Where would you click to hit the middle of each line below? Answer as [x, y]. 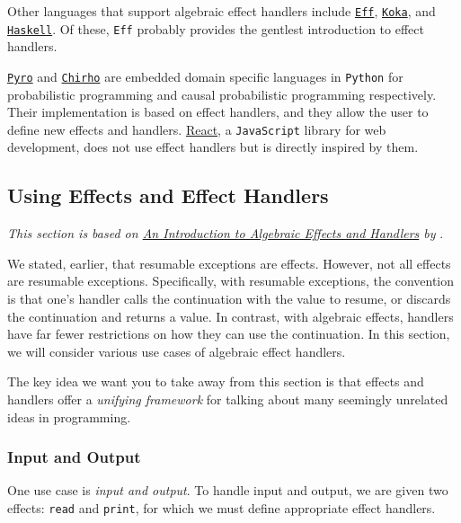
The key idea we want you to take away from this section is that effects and [216, 381]
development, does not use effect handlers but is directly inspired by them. [213, 147]
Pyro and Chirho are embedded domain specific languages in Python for [205, 76]
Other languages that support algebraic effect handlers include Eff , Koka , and [222, 11]
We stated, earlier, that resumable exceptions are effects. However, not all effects [229, 263]
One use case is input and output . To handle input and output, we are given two [228, 490]
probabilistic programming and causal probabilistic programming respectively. [222, 94]
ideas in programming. [69, 417]
